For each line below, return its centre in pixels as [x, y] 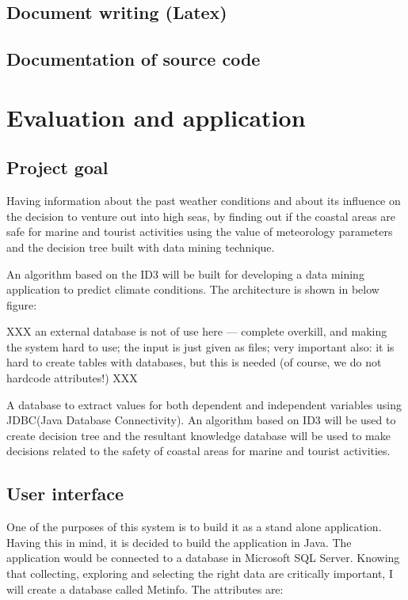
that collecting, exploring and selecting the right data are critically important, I [200, 573]
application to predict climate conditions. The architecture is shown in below [193, 289]
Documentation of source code [133, 59]
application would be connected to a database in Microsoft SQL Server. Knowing [203, 558]
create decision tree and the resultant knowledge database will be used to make [198, 435]
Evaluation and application [156, 117]
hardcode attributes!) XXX [72, 378]
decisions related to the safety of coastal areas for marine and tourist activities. [198, 451]
